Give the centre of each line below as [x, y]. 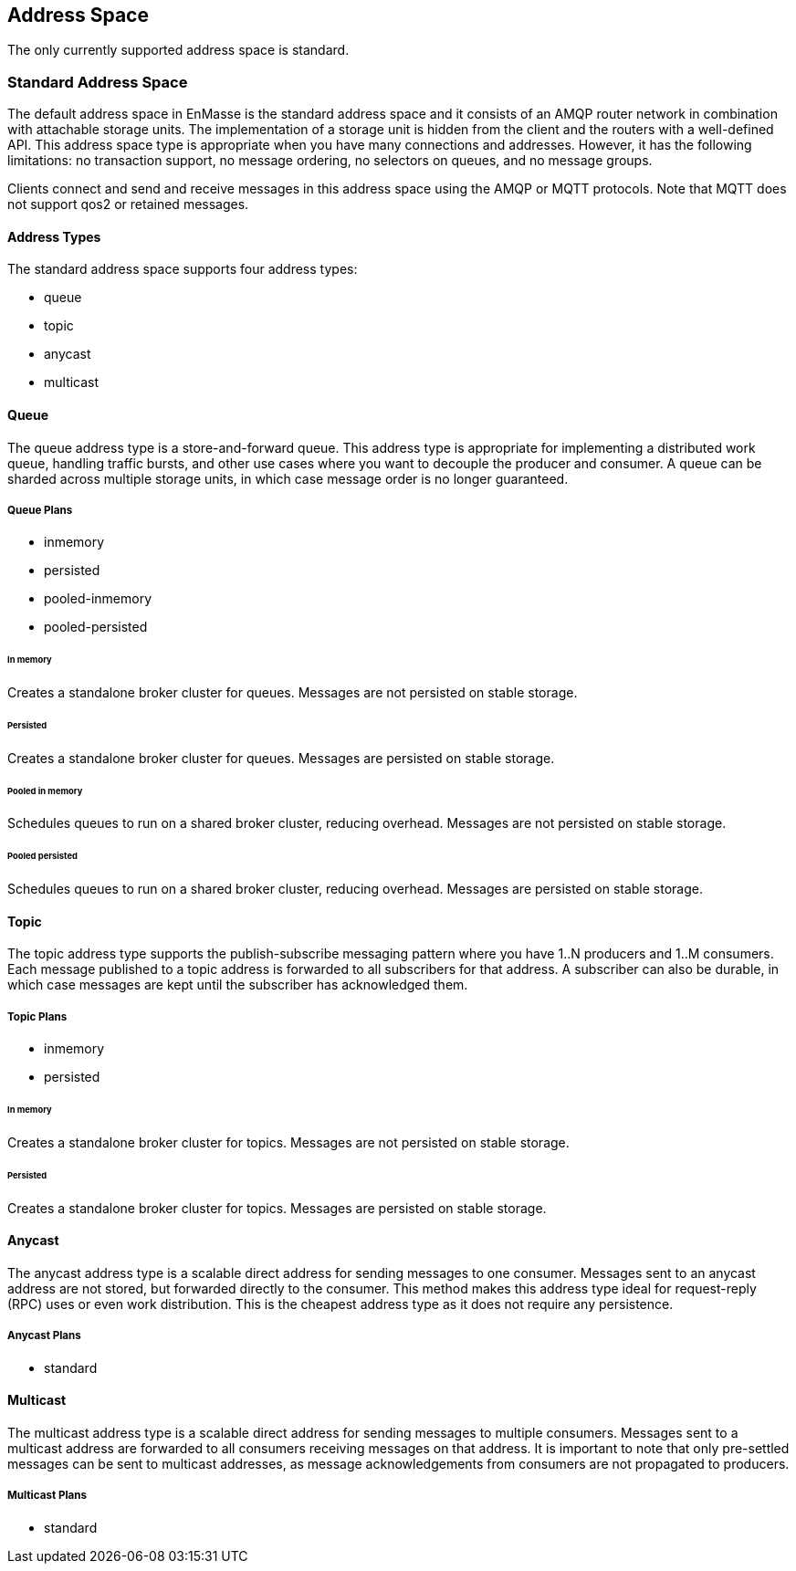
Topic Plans [37, 1016]
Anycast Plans [44, 1336]
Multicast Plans [47, 1496]
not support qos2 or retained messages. [128, 204]
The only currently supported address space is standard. [178, 50]
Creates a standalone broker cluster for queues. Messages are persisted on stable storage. [281, 758]
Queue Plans [40, 510]
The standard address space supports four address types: [183, 269]
